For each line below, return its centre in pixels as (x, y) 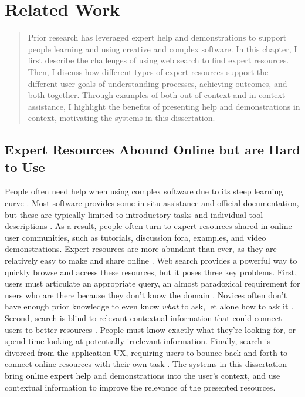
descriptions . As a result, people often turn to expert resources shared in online (148, 226)
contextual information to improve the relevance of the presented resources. (140, 387)
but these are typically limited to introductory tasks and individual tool (134, 214)
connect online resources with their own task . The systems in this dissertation (146, 364)
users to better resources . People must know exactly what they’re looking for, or (150, 329)
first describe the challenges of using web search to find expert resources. (158, 60)
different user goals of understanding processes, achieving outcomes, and (157, 83)
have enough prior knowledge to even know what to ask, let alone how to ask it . (149, 306)
